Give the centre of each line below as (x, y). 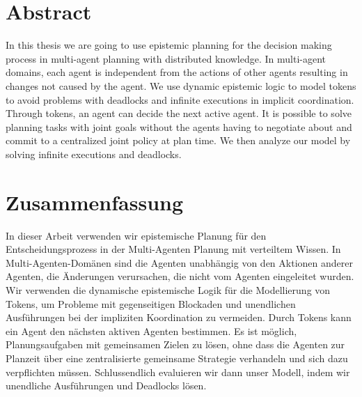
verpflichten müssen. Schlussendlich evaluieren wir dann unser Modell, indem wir (178, 372)
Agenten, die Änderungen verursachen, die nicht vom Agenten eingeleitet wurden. (180, 276)
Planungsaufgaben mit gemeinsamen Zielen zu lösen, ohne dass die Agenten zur (175, 344)
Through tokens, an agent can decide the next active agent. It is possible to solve (179, 113)
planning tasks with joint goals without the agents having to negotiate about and (179, 126)
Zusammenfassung (95, 202)
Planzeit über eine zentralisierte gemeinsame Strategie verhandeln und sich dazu (177, 358)
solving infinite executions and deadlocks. (94, 154)
